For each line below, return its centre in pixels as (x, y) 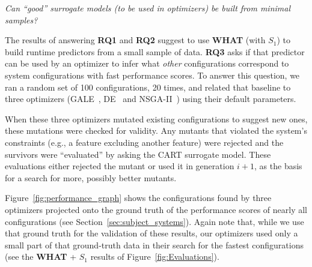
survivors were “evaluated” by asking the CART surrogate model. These (138, 154)
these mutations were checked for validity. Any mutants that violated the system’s (156, 130)
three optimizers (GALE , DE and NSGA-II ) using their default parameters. (151, 99)
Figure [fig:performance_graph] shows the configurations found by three (138, 198)
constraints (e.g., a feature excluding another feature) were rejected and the (144, 142)
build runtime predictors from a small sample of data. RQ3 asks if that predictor (155, 51)
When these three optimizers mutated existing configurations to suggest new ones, (156, 118)
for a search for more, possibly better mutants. (91, 177)
